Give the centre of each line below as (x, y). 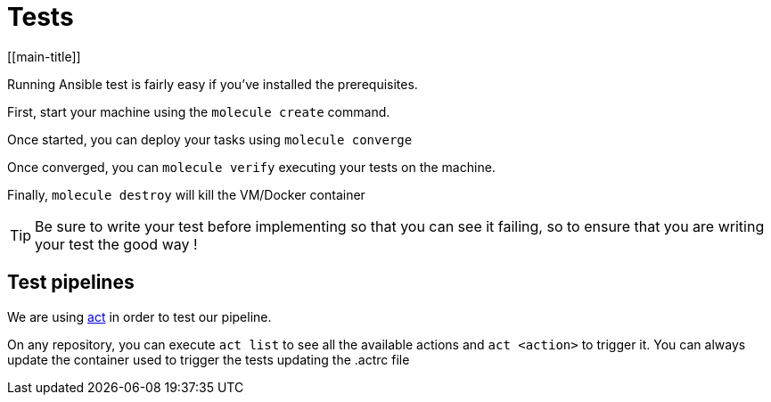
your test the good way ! (116, 244)
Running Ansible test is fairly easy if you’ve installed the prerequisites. (213, 84)
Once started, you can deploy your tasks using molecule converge (210, 139)
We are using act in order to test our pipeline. (139, 316)
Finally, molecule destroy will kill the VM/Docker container (186, 194)
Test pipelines (71, 283)
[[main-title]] (44, 56)
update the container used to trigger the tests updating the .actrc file (209, 359)
